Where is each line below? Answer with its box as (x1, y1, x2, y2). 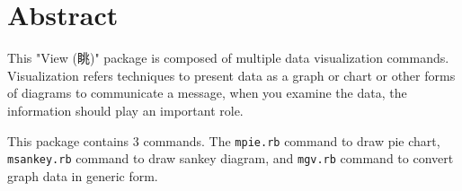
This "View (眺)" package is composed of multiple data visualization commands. (7, 48, 449, 67)
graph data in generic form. (7, 166, 158, 185)
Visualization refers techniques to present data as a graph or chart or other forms (7, 65, 456, 84)
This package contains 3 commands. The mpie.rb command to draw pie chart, (7, 131, 440, 150)
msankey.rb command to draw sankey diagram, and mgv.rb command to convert (7, 149, 454, 168)
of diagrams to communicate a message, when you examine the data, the (7, 83, 407, 102)
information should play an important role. (7, 100, 244, 119)
